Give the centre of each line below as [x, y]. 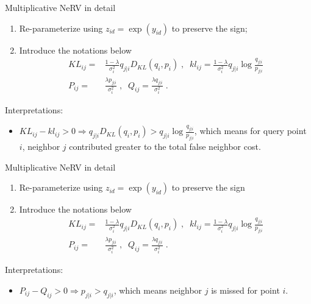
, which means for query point [250, 131]
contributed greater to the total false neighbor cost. [165, 147]
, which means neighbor [158, 290]
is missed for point [245, 290]
